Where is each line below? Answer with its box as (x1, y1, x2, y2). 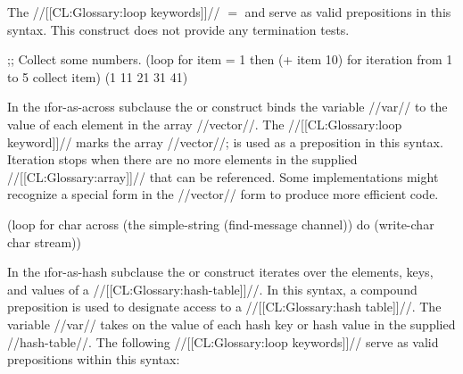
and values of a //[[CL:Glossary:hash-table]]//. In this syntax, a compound (7, 279, 418, 298)
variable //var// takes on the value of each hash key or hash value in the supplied (7, 314, 456, 333)
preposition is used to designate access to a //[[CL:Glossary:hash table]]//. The (7, 297, 442, 316)
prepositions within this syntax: (7, 350, 180, 369)
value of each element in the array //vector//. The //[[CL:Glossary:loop (7, 114, 402, 133)
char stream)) (7, 232, 81, 251)
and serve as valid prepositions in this (244, 3, 451, 21)
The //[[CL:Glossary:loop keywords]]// (7, 3, 220, 21)
